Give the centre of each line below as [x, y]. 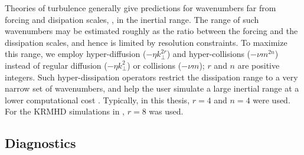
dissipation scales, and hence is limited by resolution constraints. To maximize [146, 42]
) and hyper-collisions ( [209, 54]
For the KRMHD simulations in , [65, 111]
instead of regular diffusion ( [56, 65]
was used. [166, 111]
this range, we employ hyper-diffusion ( [76, 54]
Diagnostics [40, 143]
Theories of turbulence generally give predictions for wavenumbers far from [140, 8]
